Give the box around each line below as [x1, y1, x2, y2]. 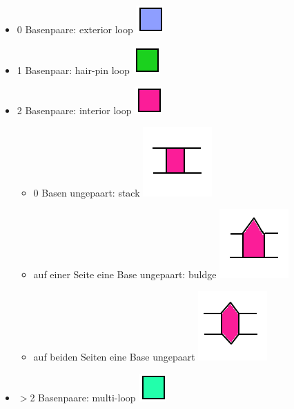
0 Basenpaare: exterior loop [17, 22, 133, 36]
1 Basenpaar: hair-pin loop [17, 62, 130, 77]
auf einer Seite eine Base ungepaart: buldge [33, 267, 217, 282]
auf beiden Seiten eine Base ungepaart [33, 349, 195, 363]
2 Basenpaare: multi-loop [30, 390, 136, 404]
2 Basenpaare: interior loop [17, 103, 132, 118]
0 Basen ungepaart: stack [33, 185, 140, 199]
